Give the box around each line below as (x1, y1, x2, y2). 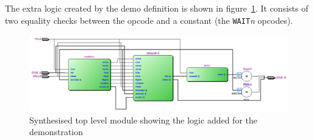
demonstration (29, 125, 84, 138)
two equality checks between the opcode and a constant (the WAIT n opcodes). (5, 13, 293, 26)
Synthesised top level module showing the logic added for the (29, 113, 257, 126)
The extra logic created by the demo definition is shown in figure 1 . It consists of (5, 2, 309, 14)
